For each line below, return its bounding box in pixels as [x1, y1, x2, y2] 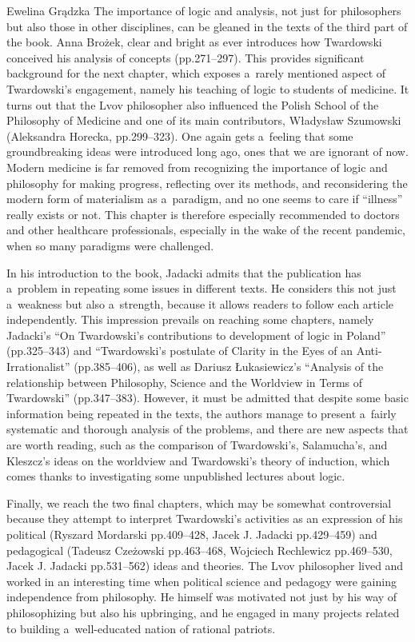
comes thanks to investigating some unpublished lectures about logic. [6, 468, 345, 484]
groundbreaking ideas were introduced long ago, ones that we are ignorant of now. [6, 143, 409, 160]
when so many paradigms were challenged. [6, 237, 214, 253]
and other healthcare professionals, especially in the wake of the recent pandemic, [6, 221, 405, 238]
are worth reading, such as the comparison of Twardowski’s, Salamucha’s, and [6, 437, 388, 453]
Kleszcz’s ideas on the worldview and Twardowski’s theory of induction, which [6, 452, 390, 469]
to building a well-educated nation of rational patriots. [6, 620, 276, 636]
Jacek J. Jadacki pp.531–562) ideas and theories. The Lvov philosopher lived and [6, 557, 404, 574]
